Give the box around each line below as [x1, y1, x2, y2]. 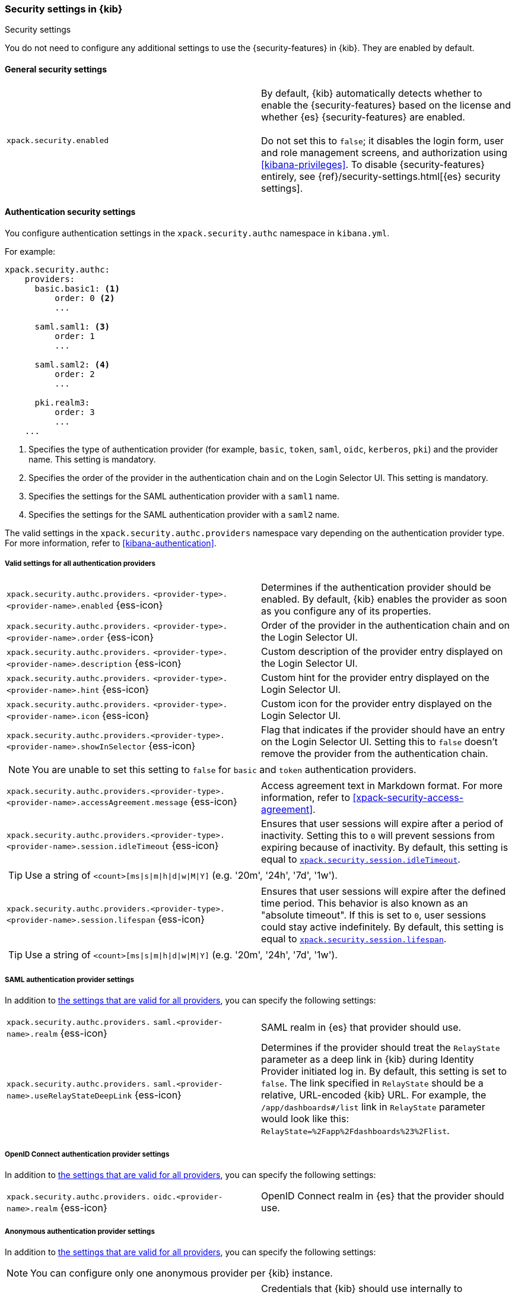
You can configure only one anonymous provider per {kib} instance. [30, 1266, 333, 1279]
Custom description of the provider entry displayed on [261, 645, 503, 657]
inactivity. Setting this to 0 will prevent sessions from [261, 829, 495, 841]
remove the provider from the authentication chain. [261, 747, 488, 759]
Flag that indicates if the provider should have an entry [261, 723, 505, 736]
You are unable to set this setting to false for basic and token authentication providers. [32, 763, 417, 775]
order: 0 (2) [55, 293, 115, 303]
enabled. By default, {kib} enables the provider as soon [261, 593, 507, 605]
